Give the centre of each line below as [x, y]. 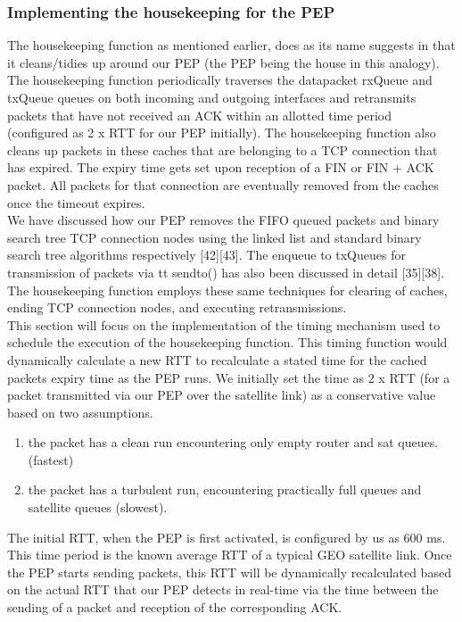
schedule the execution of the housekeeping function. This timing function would [227, 342]
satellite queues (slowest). [98, 507]
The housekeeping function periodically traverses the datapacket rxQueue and [220, 80]
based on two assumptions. [80, 412]
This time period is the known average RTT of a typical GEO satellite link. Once [230, 555]
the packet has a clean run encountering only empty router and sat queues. [233, 442]
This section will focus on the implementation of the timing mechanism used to [224, 324]
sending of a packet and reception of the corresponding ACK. [175, 607]
